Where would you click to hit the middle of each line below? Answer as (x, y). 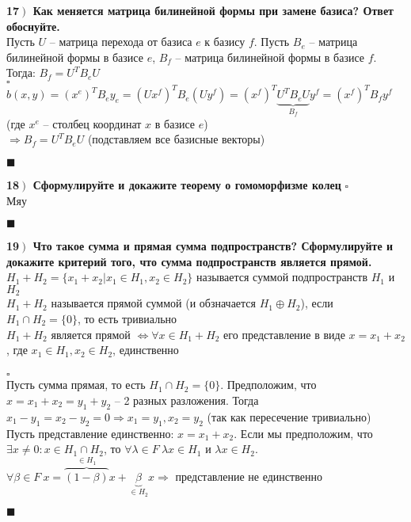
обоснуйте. (33, 26)
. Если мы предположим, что (303, 433)
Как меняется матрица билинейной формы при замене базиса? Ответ (213, 10)
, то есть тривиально (127, 318)
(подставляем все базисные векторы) (176, 139)
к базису (225, 42)
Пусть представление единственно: (90, 433)
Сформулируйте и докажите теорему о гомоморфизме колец (187, 184)
